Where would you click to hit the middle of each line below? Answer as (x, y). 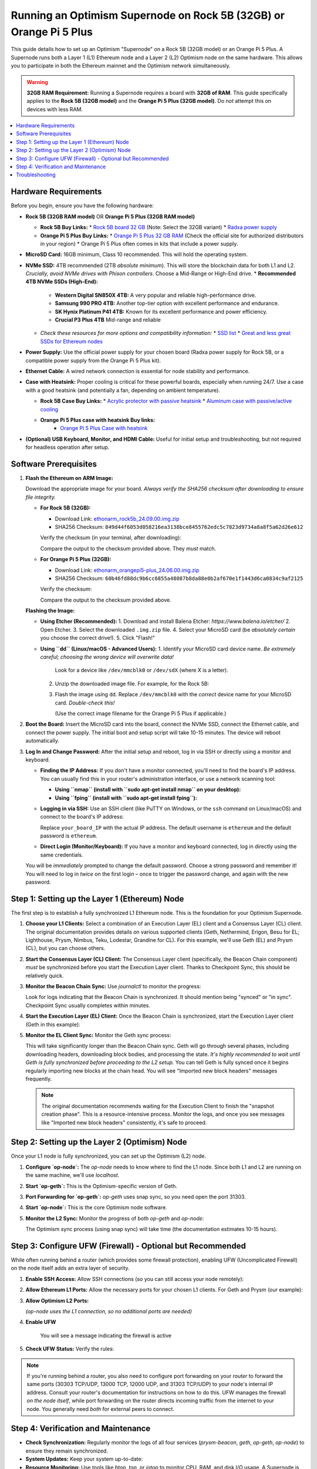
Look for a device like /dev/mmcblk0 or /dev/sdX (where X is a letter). (141, 670)
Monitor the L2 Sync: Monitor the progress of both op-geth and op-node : (115, 1218)
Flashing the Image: (50, 611)
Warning (37, 82)
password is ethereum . (69, 836)
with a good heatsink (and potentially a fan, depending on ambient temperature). (123, 390)
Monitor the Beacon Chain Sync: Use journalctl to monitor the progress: (113, 987)
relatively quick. (45, 975)
